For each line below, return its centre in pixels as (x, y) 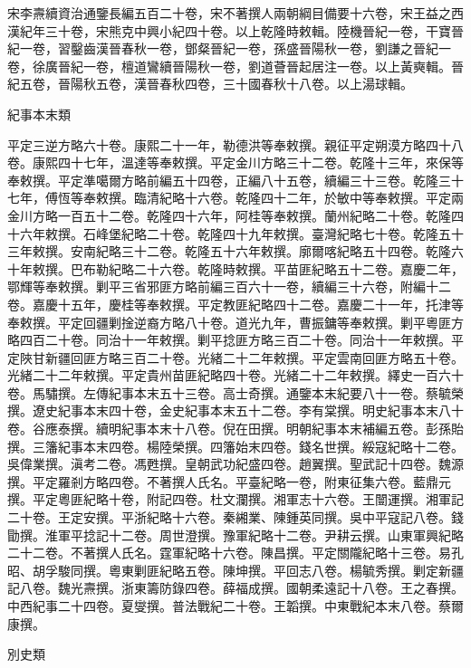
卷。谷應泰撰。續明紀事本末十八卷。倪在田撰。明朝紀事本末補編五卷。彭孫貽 (235, 429)
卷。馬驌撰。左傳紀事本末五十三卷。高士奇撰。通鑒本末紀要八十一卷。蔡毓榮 (235, 392)
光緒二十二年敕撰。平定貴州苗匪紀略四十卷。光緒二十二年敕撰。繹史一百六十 (235, 375)
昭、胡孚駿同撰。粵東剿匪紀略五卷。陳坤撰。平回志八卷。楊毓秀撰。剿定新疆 (235, 570)
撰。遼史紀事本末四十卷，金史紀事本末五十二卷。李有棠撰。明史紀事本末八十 (235, 410)
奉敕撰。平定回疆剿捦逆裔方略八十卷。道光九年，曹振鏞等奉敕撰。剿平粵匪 (229, 322)
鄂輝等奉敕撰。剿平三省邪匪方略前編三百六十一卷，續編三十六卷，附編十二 (229, 286)
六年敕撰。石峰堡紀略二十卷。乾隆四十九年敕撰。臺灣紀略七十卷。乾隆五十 (241, 233)
